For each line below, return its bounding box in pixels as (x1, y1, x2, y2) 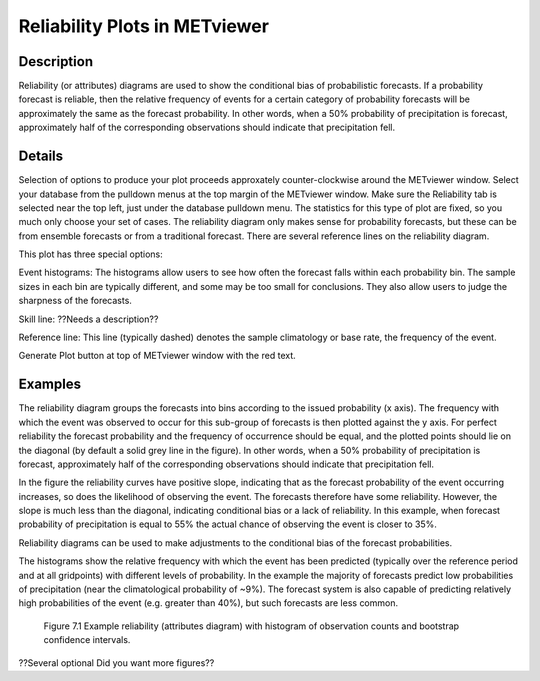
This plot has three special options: (18, 248, 164, 260)
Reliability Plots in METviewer (18, 15, 270, 37)
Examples (18, 376, 82, 393)
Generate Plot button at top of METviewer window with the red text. (18, 350, 297, 362)
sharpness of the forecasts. (18, 295, 132, 307)
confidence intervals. (43, 634, 131, 646)
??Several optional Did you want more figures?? (18, 656, 215, 669)
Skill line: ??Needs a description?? (18, 313, 159, 325)
